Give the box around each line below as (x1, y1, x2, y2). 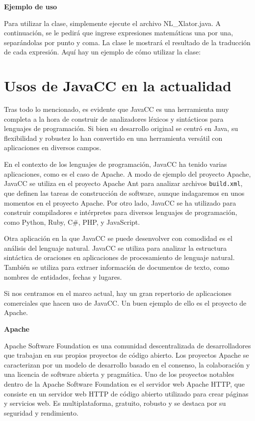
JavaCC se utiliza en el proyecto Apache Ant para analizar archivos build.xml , (4, 178, 243, 188)
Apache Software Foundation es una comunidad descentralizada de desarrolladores (4, 340, 251, 350)
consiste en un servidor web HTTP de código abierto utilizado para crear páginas (4, 388, 249, 398)
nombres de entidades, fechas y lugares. (4, 271, 122, 282)
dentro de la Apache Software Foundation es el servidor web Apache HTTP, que (4, 379, 245, 389)
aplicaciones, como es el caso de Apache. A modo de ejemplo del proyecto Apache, (4, 168, 251, 179)
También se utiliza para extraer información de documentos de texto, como (4, 262, 229, 272)
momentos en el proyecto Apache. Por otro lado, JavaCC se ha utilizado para (4, 197, 236, 208)
